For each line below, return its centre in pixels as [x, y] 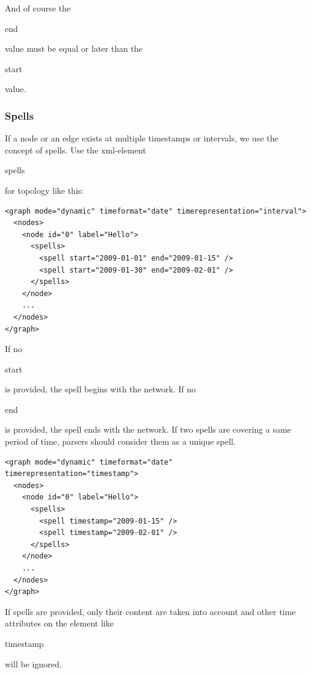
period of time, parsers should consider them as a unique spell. [120, 441]
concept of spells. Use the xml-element [75, 150]
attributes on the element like [59, 623]
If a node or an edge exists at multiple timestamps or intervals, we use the [142, 138]
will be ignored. [33, 663]
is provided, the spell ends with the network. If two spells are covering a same [148, 429]
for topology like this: [45, 190]
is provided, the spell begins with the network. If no [100, 389]
